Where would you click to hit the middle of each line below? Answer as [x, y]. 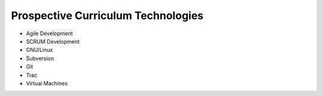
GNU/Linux [39, 50]
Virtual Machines [47, 83]
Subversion [40, 58]
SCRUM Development [53, 41]
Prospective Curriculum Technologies [107, 16]
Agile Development [49, 33]
